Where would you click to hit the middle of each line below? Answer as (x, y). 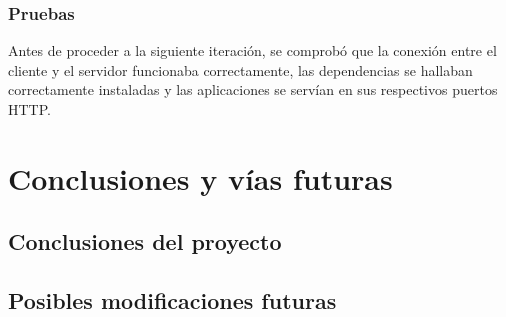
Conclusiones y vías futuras (200, 177)
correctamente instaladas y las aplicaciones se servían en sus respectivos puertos (253, 89)
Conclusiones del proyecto (145, 241)
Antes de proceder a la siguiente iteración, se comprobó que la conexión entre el (252, 50)
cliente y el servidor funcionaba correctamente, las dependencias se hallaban (240, 69)
